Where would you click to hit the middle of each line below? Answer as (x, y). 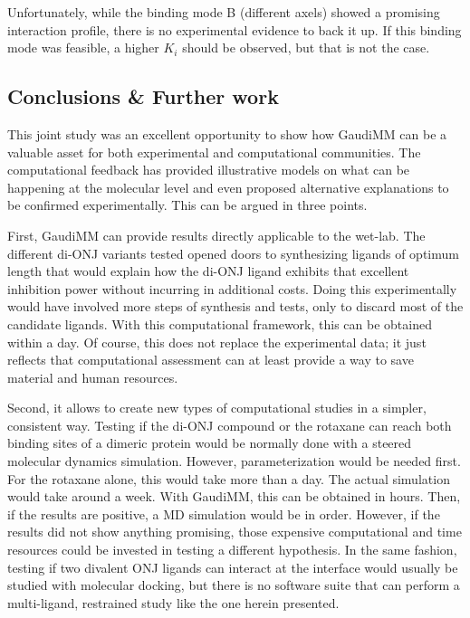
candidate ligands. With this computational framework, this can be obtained (220, 323)
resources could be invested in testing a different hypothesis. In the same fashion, (232, 550)
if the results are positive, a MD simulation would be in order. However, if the (224, 513)
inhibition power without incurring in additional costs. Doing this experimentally (232, 288)
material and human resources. (93, 377)
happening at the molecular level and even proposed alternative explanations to (228, 187)
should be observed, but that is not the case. (306, 48)
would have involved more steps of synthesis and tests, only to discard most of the (235, 306)
